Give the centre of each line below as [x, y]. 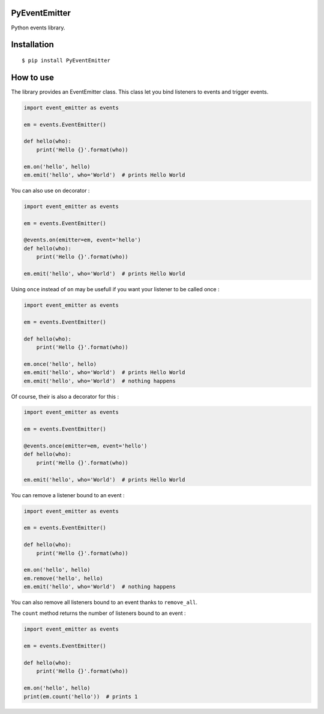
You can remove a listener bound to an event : [68, 495]
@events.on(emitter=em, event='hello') [82, 240]
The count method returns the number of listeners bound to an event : [98, 613]
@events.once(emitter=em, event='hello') [85, 446]
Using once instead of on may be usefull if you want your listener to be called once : [115, 289]
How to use [32, 77]
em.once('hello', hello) [60, 364]
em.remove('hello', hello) [63, 578]
